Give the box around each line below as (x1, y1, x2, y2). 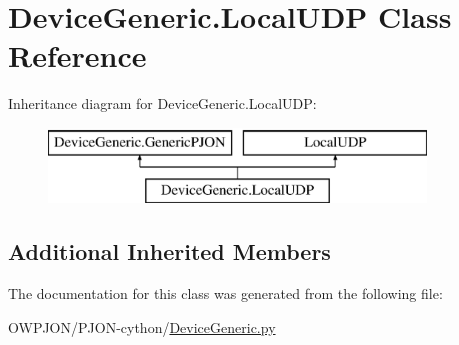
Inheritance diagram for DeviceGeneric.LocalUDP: (8, 93, 317, 114)
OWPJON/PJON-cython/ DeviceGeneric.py (8, 316, 276, 337)
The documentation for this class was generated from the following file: (8, 283, 443, 304)
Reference (8, 35, 147, 76)
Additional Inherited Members (8, 236, 331, 267)
